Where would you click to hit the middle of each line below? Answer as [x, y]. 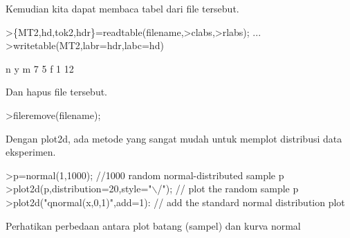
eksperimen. [31, 152]
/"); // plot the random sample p [228, 189]
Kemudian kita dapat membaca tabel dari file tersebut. [122, 8]
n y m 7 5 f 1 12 [40, 68]
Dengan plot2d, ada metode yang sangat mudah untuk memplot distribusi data [174, 138]
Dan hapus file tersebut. [57, 92]
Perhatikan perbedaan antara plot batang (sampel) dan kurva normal [153, 225]
